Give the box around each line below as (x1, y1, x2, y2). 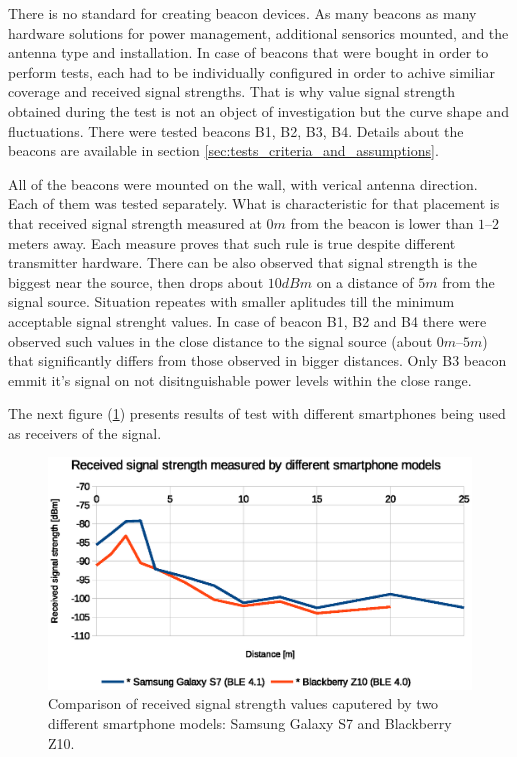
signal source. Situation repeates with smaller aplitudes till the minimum (8, 291, 455, 312)
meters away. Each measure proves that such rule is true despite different (8, 232, 456, 253)
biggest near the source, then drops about (8, 271, 264, 292)
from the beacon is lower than (290, 212, 474, 233)
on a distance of (316, 271, 414, 292)
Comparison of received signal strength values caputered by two (48, 693, 439, 714)
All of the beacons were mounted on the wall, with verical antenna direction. (8, 173, 478, 194)
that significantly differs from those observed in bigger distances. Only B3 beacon (8, 350, 507, 371)
